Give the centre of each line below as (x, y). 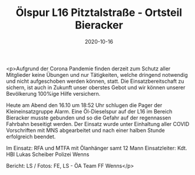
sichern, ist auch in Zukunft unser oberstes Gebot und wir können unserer (96, 87)
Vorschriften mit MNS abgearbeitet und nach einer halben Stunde (85, 130)
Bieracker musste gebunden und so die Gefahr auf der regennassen (89, 118)
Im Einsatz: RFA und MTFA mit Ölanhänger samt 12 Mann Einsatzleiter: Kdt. (97, 148)
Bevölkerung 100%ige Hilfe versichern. (53, 93)
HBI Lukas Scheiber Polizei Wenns (48, 154)
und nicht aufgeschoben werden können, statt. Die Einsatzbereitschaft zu (95, 81)
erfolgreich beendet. (31, 137)
